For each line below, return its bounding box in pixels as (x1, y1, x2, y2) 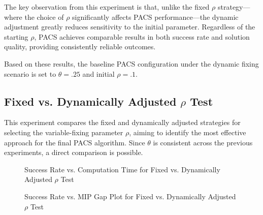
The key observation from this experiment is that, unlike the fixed (4, 2, 210, 12)
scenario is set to (4, 68, 56, 79)
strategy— (217, 2, 250, 12)
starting (4, 31, 28, 42)
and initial (82, 68, 115, 79)
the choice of (24, 11, 64, 22)
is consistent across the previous (153, 137, 253, 147)
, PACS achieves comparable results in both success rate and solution (34, 31, 250, 42)
